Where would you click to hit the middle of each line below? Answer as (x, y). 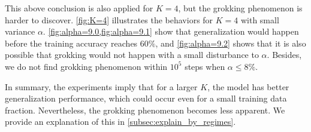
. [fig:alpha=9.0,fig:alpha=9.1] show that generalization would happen (171, 31)
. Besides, (284, 55)
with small (260, 19)
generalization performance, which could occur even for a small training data (146, 98)
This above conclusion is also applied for (79, 8)
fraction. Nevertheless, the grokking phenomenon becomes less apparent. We (145, 110)
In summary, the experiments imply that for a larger (101, 86)
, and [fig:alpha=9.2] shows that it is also (231, 43)
